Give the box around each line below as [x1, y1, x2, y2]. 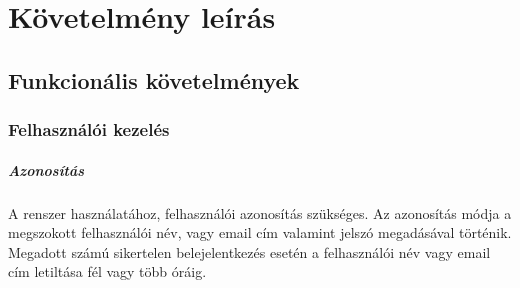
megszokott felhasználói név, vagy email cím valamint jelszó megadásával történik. [8, 222, 512, 243]
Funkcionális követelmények [8, 64, 300, 95]
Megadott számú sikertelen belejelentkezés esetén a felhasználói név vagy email [8, 241, 491, 262]
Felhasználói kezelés [8, 117, 170, 142]
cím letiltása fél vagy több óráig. [8, 261, 207, 282]
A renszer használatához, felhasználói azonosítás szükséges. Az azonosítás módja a [8, 202, 512, 223]
